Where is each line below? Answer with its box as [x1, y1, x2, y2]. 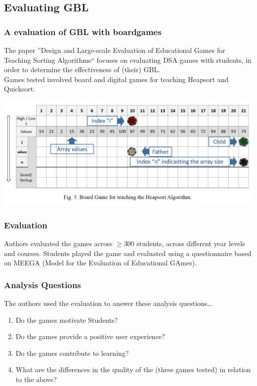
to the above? [15, 374, 57, 384]
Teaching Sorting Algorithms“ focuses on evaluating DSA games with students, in [4, 54, 252, 65]
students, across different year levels [136, 238, 245, 248]
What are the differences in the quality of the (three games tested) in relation [15, 364, 251, 375]
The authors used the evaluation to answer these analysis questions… [4, 298, 212, 308]
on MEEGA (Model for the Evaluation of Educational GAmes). [4, 257, 197, 268]
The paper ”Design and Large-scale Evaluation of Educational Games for [4, 45, 225, 55]
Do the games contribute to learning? [15, 347, 129, 358]
